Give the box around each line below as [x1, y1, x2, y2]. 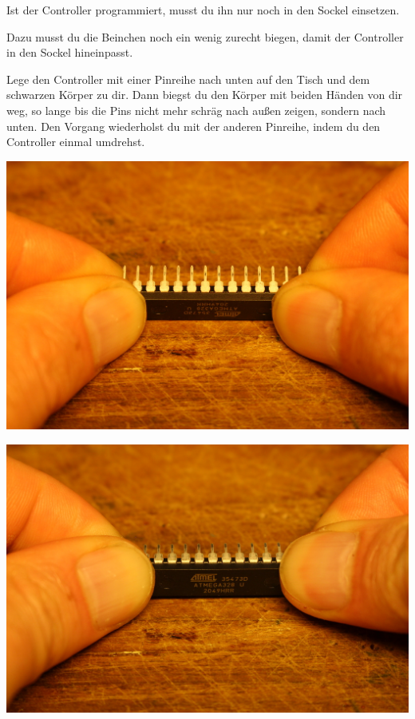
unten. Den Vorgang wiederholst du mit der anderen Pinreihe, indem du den [6, 117, 381, 134]
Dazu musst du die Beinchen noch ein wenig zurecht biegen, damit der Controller [6, 28, 404, 45]
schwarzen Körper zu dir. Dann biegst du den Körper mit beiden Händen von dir [6, 86, 403, 103]
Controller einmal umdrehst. [6, 133, 145, 150]
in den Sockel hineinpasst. [6, 44, 133, 61]
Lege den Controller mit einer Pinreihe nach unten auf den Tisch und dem [6, 70, 370, 87]
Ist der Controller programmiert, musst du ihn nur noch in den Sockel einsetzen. [6, 2, 400, 18]
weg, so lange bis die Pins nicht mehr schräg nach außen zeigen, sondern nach [6, 101, 386, 118]
